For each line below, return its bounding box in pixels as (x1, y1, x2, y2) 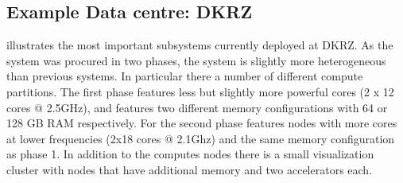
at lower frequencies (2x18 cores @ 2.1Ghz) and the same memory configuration (6, 130, 395, 146)
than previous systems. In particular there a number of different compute (6, 68, 363, 84)
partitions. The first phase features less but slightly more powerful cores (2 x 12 (6, 83, 394, 99)
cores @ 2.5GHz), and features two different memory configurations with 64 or (6, 99, 388, 115)
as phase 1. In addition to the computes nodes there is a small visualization (6, 146, 374, 162)
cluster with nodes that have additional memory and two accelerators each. (6, 161, 373, 177)
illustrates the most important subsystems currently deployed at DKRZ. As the (6, 37, 393, 53)
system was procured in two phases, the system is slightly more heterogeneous (6, 52, 386, 68)
